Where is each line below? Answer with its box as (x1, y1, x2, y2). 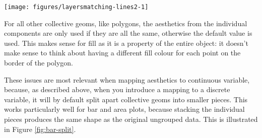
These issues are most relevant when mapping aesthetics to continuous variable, (4, 74, 250, 85)
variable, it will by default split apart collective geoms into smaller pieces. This (4, 94, 248, 104)
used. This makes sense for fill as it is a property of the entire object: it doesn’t (4, 37, 248, 48)
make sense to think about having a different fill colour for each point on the (4, 47, 241, 58)
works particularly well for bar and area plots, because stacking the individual (4, 104, 245, 114)
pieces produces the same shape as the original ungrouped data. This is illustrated (4, 114, 258, 124)
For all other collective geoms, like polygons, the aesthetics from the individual (4, 18, 247, 28)
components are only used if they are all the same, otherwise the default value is (4, 28, 252, 38)
